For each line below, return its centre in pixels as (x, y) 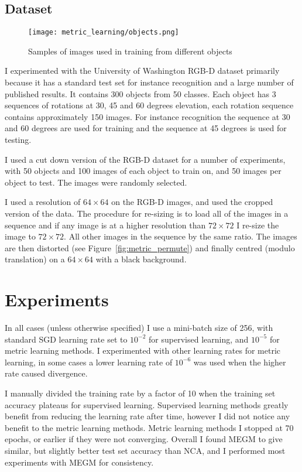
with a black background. (141, 259)
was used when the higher (240, 362)
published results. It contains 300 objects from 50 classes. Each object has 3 (140, 93)
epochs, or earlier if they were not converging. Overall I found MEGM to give (144, 439)
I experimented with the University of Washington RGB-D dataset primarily (142, 71)
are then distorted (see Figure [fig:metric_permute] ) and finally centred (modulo (150, 247)
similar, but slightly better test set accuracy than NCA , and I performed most (145, 451)
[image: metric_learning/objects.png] (104, 33)
